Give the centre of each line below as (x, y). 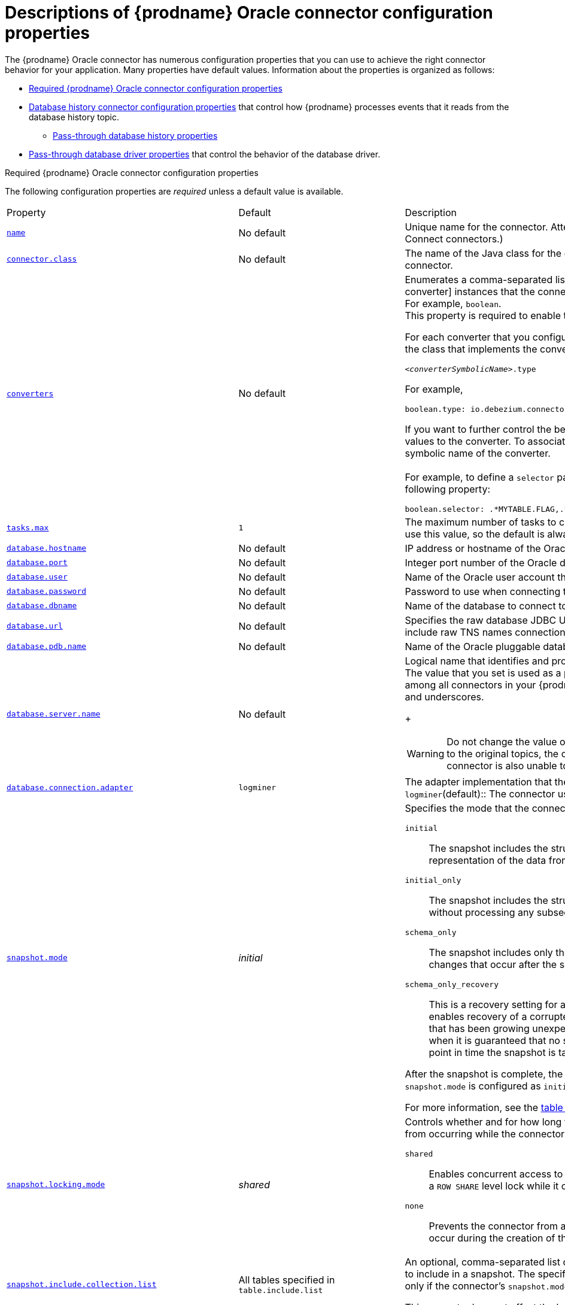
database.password (47, 591)
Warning (426, 753)
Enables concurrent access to (496, 1174)
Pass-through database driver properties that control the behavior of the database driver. (205, 154)
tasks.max (28, 528)
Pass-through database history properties (135, 135)
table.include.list (281, 1291)
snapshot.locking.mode (56, 1185)
